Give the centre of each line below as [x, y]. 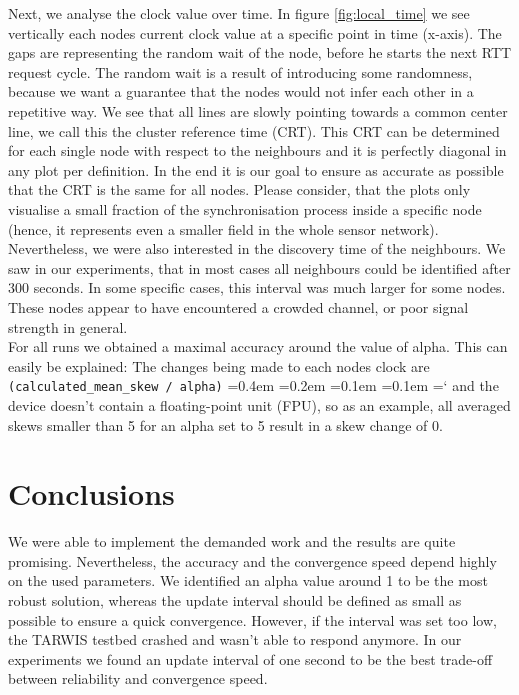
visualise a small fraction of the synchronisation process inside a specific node [245, 208]
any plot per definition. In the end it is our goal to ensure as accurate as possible [256, 169]
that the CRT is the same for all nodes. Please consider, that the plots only [239, 189]
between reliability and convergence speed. [138, 678]
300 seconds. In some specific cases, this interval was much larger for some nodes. [257, 287]
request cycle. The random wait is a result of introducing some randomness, [240, 71]
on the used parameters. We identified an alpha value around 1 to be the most [248, 580]
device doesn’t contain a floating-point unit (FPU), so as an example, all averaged [259, 404]
